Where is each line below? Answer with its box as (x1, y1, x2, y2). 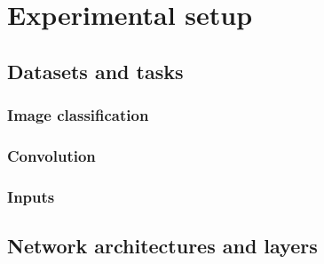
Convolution (7, 144, 96, 166)
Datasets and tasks (7, 57, 184, 84)
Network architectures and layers (7, 232, 318, 260)
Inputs (7, 185, 55, 207)
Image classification (7, 104, 149, 126)
